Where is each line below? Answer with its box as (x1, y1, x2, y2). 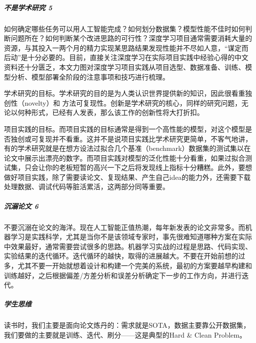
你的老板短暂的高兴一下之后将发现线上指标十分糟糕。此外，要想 (45, 162, 252, 172)
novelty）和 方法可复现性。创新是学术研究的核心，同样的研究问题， (24, 97, 242, 108)
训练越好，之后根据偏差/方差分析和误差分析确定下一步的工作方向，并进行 (4, 270, 242, 280)
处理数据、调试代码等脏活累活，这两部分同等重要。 (4, 181, 169, 192)
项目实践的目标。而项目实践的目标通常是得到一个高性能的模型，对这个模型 (4, 123, 245, 134)
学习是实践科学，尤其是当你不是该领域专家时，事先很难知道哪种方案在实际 (10, 231, 252, 242)
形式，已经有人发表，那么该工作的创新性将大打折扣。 (31, 107, 204, 117)
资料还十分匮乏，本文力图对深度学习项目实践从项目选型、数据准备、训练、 (4, 61, 245, 72)
